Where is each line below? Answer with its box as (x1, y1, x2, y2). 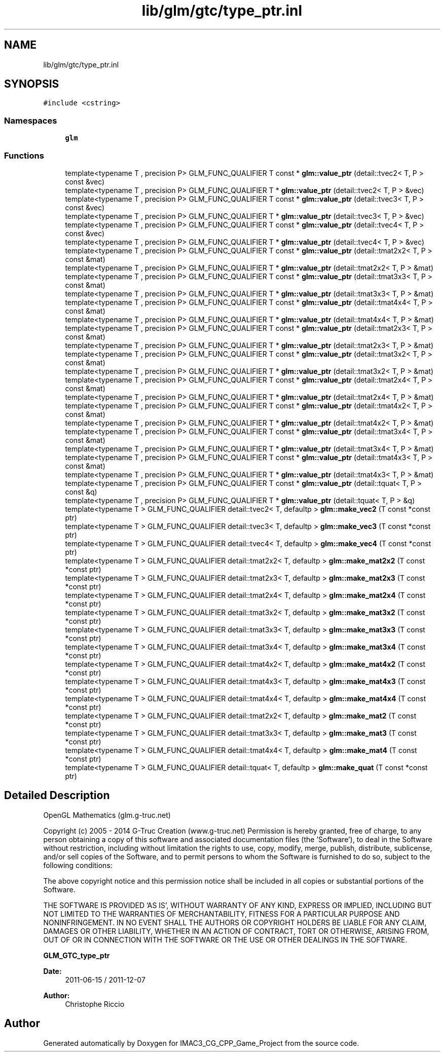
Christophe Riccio (65, 999, 125, 1008)
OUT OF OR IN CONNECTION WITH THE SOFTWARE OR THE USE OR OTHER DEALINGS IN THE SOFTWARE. (43, 935, 408, 944)
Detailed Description (4, 789, 110, 802)
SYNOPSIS (4, 78, 59, 91)
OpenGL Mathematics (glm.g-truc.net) (43, 810, 171, 819)
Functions (4, 150, 44, 161)
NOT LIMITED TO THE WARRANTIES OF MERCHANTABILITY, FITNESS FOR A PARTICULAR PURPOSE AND (43, 909, 400, 918)
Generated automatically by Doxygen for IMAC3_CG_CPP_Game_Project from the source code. (43, 1038, 359, 1047)
